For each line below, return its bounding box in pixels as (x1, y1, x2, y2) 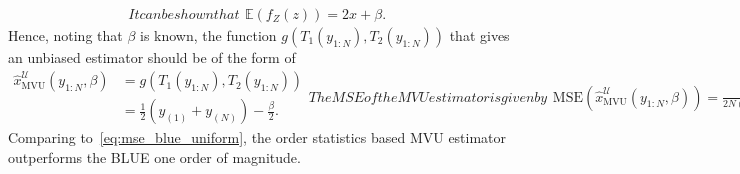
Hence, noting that (8, 25, 123, 46)
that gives (449, 25, 510, 46)
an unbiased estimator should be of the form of (8, 47, 296, 68)
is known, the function (140, 25, 277, 46)
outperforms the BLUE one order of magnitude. (8, 147, 301, 167)
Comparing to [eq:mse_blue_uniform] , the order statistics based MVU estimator (8, 127, 507, 148)
